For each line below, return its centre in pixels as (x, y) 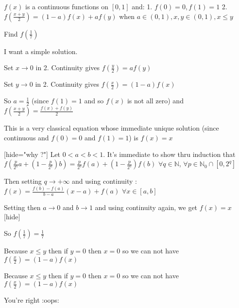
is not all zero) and (155, 101)
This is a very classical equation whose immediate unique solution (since (111, 128)
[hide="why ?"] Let (32, 154)
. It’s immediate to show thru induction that (169, 154)
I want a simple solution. (41, 51)
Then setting (23, 181)
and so (94, 101)
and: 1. (142, 6)
